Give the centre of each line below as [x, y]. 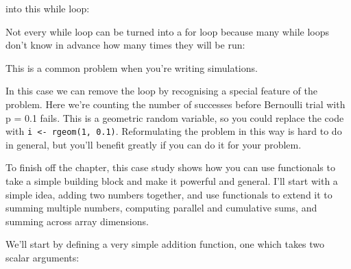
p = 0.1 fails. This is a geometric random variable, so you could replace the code [175, 117]
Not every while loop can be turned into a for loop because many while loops [167, 31]
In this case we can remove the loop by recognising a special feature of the [161, 91]
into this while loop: [48, 8]
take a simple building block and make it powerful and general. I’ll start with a [172, 181]
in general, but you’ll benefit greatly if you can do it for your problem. [154, 144]
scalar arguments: [43, 257]
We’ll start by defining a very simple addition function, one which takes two [165, 244]
